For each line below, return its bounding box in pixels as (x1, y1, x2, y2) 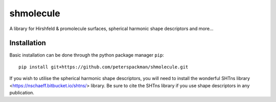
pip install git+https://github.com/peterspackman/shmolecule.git (18, 64, 189, 70)
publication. (9, 90, 34, 96)
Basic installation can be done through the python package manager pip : (9, 52, 165, 58)
